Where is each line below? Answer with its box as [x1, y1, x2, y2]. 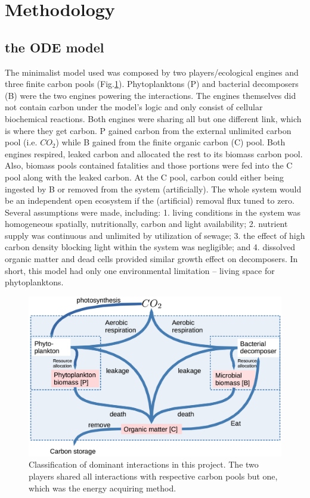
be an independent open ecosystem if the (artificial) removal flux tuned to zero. [5, 194, 294, 207]
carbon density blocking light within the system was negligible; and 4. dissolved [5, 241, 296, 253]
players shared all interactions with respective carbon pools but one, [29, 469, 278, 482]
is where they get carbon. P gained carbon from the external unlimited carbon [5, 124, 292, 136]
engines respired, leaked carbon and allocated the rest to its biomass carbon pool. [5, 147, 303, 160]
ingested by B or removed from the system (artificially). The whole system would [5, 182, 302, 195]
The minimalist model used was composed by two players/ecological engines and [5, 66, 299, 78]
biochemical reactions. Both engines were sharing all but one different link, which [5, 112, 302, 125]
